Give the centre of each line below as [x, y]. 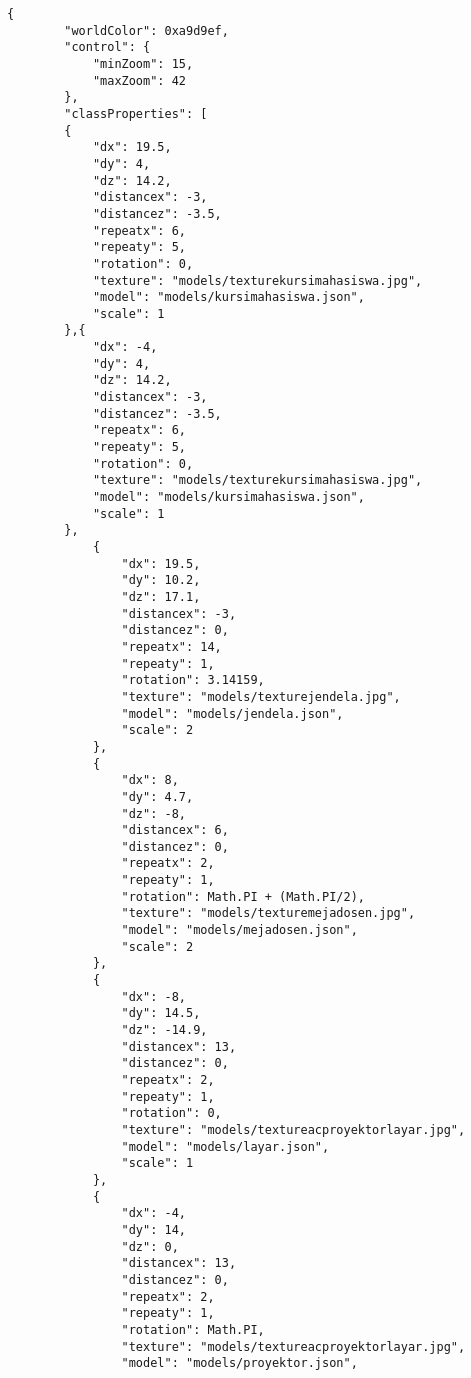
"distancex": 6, [175, 830]
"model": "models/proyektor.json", [239, 1363]
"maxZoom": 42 [139, 80]
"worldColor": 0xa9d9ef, [146, 30]
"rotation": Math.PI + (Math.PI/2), [243, 896]
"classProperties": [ [136, 113]
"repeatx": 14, [171, 646]
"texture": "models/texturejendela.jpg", [261, 696]
